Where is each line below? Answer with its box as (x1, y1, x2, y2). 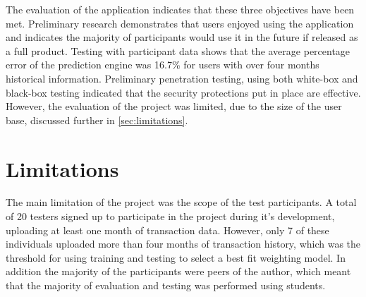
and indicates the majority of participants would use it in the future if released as (6, 30, 358, 44)
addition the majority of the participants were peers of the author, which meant (6, 264, 351, 279)
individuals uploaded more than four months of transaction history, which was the (6, 236, 361, 251)
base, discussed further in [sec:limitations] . (6, 112, 188, 127)
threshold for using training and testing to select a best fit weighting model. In (6, 250, 346, 265)
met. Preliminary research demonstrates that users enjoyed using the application (6, 16, 354, 30)
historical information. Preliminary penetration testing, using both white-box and (6, 71, 358, 85)
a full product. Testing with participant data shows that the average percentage (6, 43, 350, 58)
